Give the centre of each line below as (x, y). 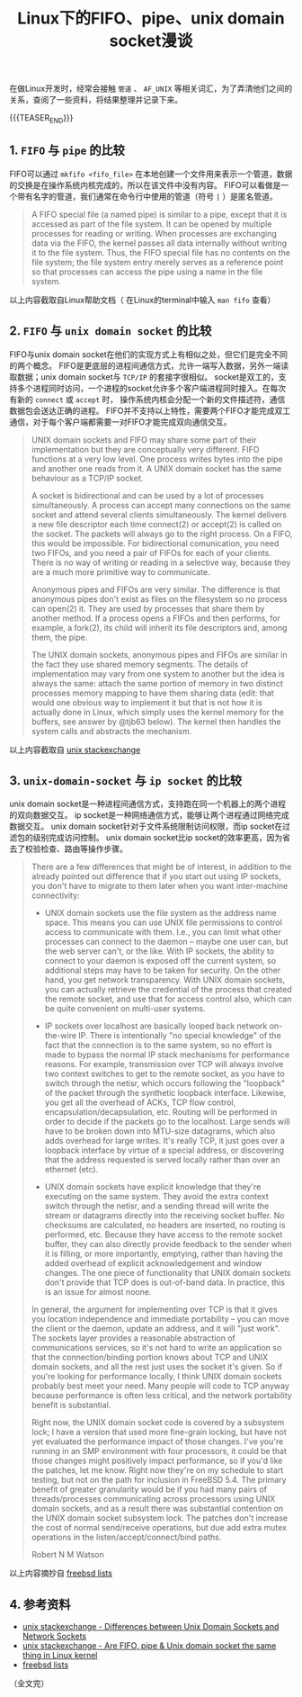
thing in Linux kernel (60, 1656)
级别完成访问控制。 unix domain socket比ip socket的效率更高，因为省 (161, 838)
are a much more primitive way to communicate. (121, 571)
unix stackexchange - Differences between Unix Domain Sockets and (151, 1627)
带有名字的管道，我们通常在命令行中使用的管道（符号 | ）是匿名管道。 (147, 196)
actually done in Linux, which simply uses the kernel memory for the (158, 712)
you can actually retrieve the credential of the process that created (168, 990)
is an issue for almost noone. (98, 1292)
